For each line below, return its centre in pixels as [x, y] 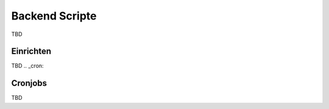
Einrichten [31, 51]
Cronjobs [29, 83]
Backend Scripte [54, 16]
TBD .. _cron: [27, 66]
